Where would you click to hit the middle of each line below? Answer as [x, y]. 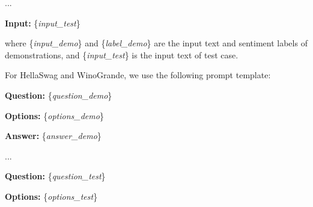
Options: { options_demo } [54, 115]
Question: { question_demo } [59, 95]
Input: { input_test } [43, 23]
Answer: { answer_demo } [53, 136]
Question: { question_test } [55, 176]
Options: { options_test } [51, 196]
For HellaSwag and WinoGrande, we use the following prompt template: [138, 75]
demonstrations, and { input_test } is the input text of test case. [122, 54]
